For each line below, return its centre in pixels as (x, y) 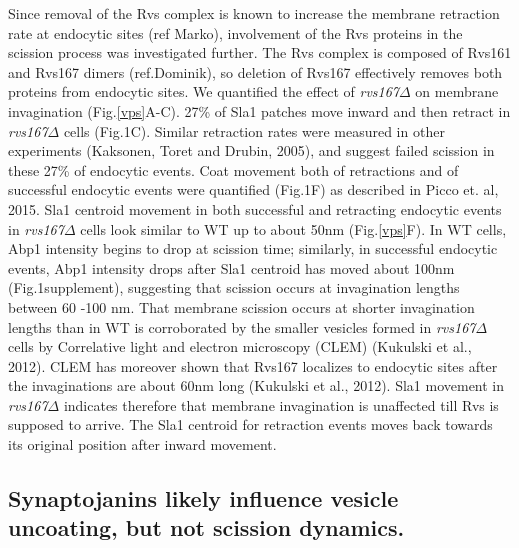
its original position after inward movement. (142, 444)
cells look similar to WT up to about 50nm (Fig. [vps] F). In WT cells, (293, 228)
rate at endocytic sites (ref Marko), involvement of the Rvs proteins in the (235, 32)
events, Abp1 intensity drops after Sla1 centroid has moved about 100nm (231, 267)
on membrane (457, 91)
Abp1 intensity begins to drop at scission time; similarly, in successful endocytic (253, 248)
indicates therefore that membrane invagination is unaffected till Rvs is (281, 404)
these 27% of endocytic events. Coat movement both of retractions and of (233, 169)
